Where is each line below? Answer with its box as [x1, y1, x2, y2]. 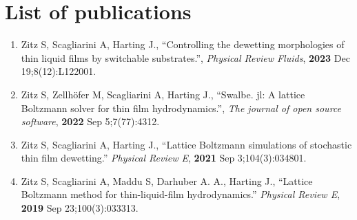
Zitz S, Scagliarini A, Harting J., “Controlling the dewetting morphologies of [21, 37, 345, 52]
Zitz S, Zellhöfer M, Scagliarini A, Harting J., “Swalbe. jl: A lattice [21, 87, 305, 101]
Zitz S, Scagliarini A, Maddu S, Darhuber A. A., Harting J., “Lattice [21, 173, 313, 188]
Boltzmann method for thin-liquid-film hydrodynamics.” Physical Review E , [21, 187, 340, 201]
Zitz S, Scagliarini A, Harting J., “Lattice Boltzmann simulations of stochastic [21, 137, 352, 151]
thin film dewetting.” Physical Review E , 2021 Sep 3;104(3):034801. [21, 151, 307, 165]
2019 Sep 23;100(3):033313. [21, 201, 139, 215]
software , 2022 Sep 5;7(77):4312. [21, 114, 160, 129]
